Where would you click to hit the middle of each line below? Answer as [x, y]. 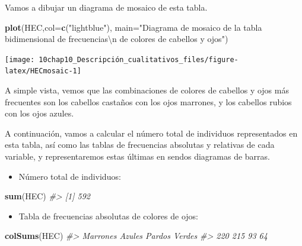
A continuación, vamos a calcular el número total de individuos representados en [151, 133]
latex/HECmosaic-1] [43, 71]
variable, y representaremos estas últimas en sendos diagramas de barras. [137, 156]
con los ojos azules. [39, 113]
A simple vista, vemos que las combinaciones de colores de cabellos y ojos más [147, 90]
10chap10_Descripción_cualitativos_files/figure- [139, 59]
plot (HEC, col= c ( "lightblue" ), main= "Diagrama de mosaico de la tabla [133, 27]
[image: [20, 59]
